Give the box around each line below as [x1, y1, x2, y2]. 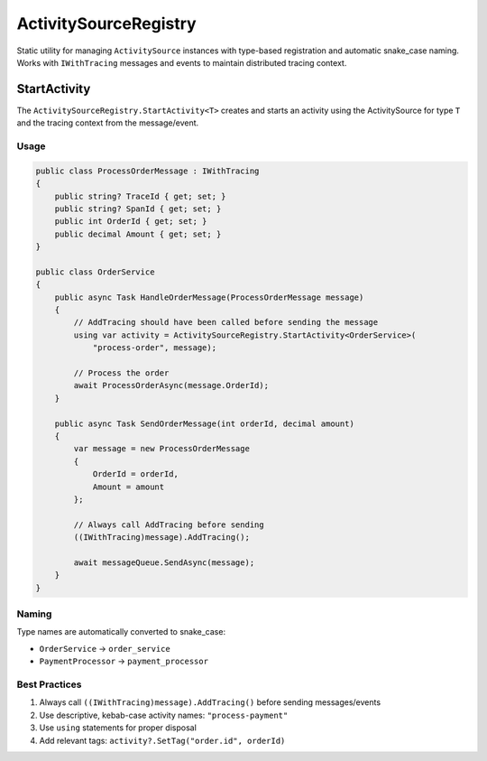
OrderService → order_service [39, 643, 170, 654]
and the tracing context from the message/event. [16, 117, 199, 128]
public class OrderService [35, 266, 155, 277]
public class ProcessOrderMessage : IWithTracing [35, 165, 260, 176]
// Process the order [73, 368, 170, 378]
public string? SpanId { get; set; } [54, 203, 222, 214]
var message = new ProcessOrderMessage [73, 443, 250, 454]
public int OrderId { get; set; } [54, 217, 207, 227]
